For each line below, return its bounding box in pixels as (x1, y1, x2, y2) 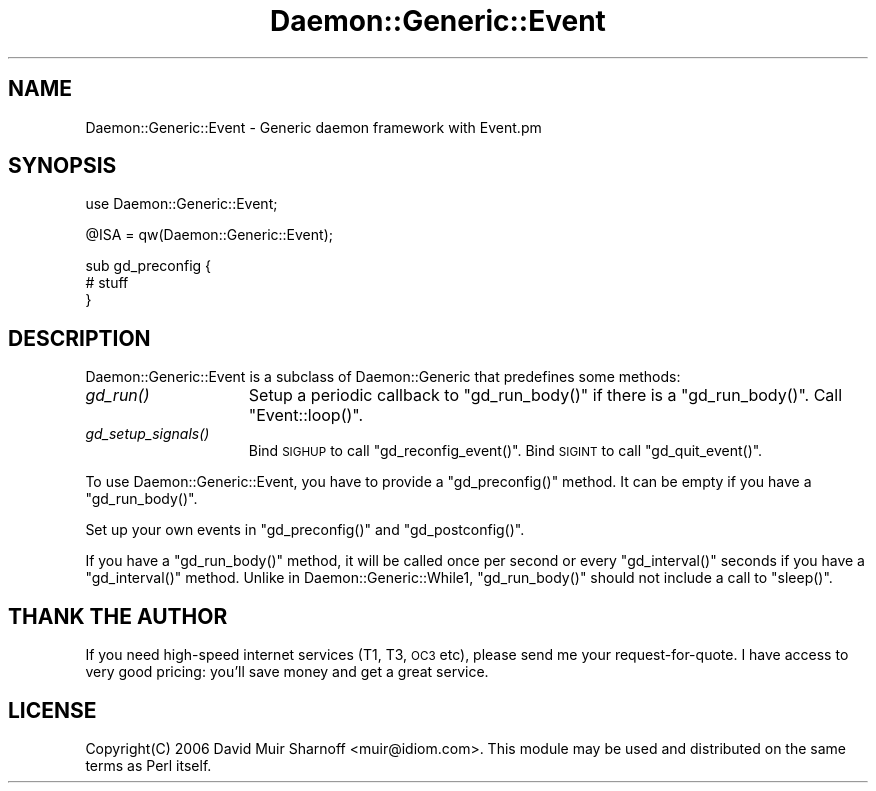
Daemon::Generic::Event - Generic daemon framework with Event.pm (85, 118, 542, 136)
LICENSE (8, 697, 97, 723)
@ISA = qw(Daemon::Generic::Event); (85, 226, 333, 244)
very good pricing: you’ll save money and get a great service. (85, 663, 489, 681)
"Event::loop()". (248, 405, 364, 426)
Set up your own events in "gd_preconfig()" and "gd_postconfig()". (85, 521, 525, 539)
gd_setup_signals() (85, 425, 210, 443)
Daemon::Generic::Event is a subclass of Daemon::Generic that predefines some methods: (85, 368, 681, 386)
